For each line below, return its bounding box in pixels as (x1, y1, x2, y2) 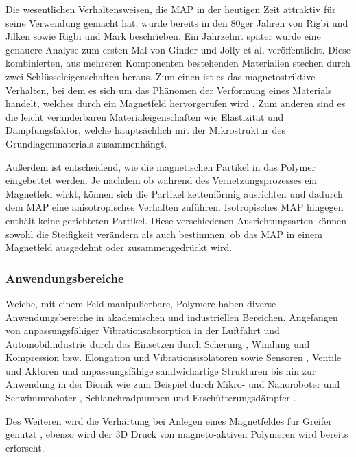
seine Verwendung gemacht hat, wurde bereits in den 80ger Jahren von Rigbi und (5, 15, 348, 30)
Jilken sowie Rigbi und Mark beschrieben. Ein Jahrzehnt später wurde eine (5, 29, 321, 43)
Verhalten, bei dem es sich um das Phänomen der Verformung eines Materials (5, 82, 332, 97)
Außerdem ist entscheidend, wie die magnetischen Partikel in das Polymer (5, 159, 316, 174)
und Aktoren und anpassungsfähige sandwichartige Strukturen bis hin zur (5, 363, 316, 377)
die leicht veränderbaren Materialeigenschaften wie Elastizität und (5, 109, 284, 124)
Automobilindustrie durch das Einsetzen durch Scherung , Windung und (5, 336, 310, 351)
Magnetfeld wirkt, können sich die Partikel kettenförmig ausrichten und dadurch (5, 186, 343, 200)
